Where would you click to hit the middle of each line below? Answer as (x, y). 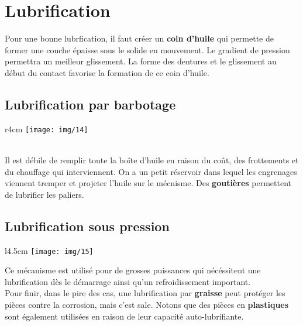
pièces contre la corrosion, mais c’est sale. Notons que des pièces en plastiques (147, 304)
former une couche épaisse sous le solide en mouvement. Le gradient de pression (147, 49)
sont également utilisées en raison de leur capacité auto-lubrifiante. (124, 316)
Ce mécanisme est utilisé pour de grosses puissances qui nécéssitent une (133, 270)
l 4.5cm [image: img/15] (49, 250)
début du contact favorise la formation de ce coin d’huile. (107, 72)
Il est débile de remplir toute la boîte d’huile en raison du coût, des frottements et (152, 159)
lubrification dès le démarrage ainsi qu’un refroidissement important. (128, 281)
